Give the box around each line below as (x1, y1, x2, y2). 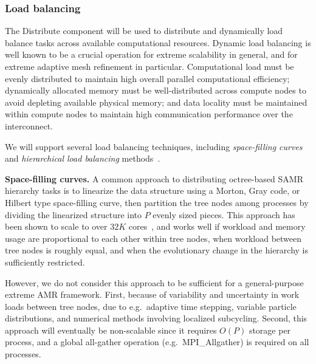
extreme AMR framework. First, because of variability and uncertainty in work (5, 288, 300, 301)
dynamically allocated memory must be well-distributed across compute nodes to (5, 84, 306, 97)
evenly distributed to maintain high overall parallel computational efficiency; (5, 72, 290, 84)
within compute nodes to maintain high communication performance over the (5, 108, 293, 120)
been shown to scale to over (5, 220, 108, 233)
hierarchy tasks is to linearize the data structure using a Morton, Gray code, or (5, 184, 300, 197)
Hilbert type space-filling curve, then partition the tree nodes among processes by (5, 196, 309, 208)
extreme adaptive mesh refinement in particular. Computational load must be (5, 60, 294, 72)
